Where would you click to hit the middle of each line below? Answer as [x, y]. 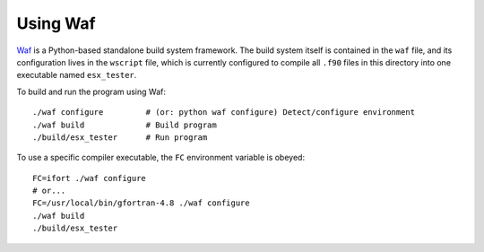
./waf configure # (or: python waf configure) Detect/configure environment [224, 113]
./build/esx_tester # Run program [120, 137]
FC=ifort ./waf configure [90, 178]
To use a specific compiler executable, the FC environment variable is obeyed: [160, 158]
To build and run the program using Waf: [91, 91]
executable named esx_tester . [77, 75]
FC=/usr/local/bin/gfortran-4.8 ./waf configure [141, 203]
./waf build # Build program [125, 125]
